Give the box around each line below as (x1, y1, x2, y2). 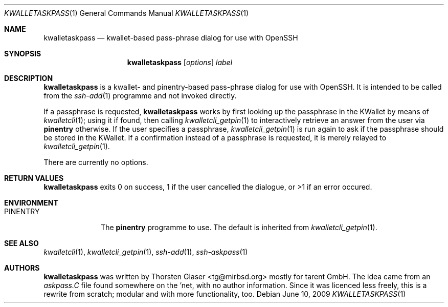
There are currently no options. (43, 158, 148, 167)
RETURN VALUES (4, 174, 64, 182)
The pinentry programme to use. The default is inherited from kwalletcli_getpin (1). (101, 223, 377, 232)
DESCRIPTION (4, 74, 53, 83)
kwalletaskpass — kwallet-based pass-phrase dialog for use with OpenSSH (43, 33, 298, 42)
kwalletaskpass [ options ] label (127, 58, 233, 67)
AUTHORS (4, 263, 40, 272)
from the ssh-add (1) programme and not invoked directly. (43, 91, 237, 100)
